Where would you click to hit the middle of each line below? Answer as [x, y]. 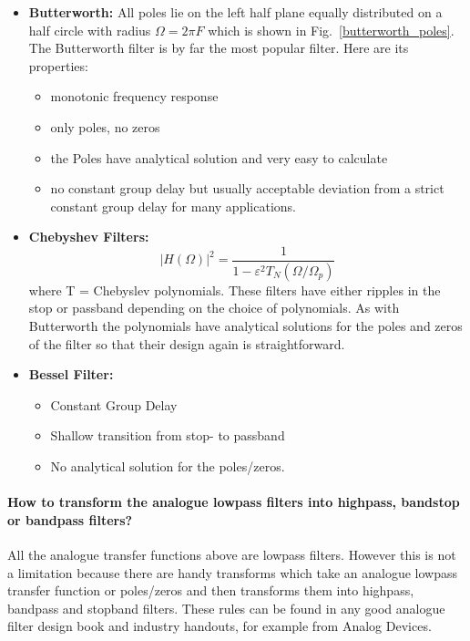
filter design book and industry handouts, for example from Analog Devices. [220, 626]
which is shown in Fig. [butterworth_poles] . [331, 30]
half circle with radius [90, 30]
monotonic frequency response [134, 96]
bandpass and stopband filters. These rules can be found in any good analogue [226, 608]
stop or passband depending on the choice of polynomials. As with [214, 308]
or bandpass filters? [70, 519]
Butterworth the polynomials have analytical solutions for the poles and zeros [245, 326]
